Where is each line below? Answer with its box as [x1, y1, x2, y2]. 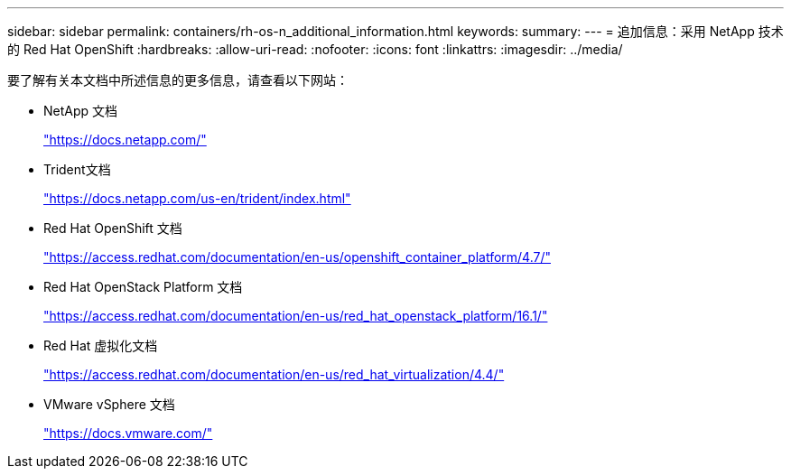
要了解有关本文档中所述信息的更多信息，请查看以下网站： [7, 72, 349, 88]
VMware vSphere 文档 [43, 397, 175, 412]
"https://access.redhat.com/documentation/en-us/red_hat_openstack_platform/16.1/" [43, 308, 548, 323]
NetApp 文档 [43, 103, 118, 118]
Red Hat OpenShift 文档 [43, 220, 182, 236]
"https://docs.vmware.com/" [43, 425, 213, 441]
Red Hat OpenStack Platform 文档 [43, 279, 243, 294]
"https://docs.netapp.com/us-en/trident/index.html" [43, 191, 351, 206]
